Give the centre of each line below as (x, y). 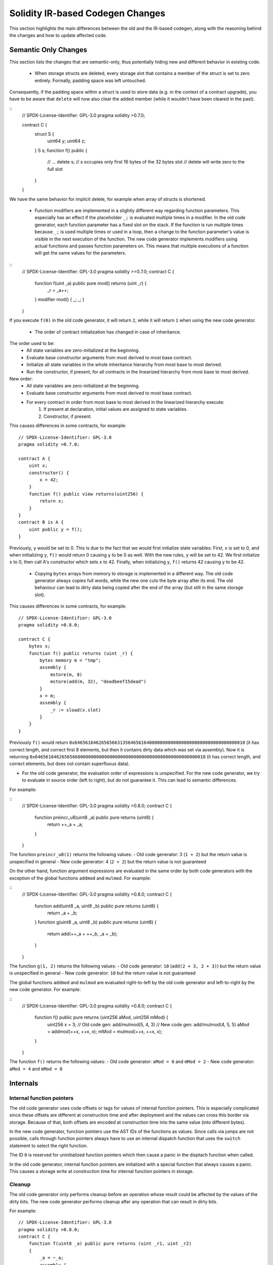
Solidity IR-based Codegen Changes (87, 13)
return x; (52, 501)
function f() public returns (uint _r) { (81, 653)
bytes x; (39, 646)
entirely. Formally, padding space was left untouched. (90, 80)
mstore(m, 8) (66, 674)
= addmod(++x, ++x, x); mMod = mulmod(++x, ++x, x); (105, 1032)
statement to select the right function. (49, 1146)
